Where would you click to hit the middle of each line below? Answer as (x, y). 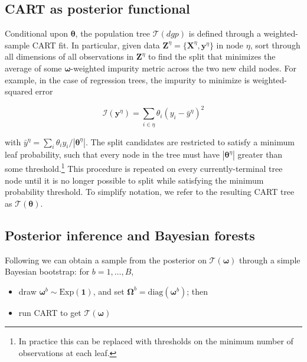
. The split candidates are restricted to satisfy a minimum (190, 141)
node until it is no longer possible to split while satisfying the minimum (134, 180)
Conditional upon (36, 33)
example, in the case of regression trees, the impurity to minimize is (128, 79)
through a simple (270, 260)
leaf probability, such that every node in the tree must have (112, 154)
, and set (109, 291)
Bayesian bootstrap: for (47, 271)
